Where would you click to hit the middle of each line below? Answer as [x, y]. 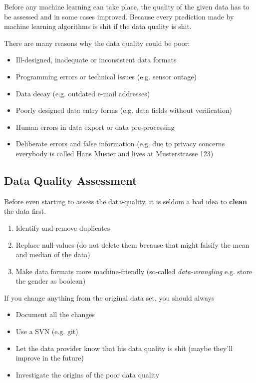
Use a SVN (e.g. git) [47, 331]
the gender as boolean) [51, 281]
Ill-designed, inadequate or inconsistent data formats [96, 60]
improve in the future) [50, 358]
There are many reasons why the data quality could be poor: [97, 43]
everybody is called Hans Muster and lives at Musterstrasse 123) [115, 153]
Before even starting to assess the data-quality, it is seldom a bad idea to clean [126, 201]
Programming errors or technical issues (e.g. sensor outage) [106, 76]
